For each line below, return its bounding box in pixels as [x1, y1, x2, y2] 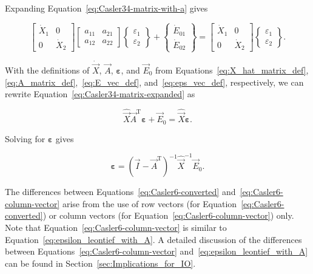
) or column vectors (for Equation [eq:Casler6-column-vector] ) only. [42, 209, 294, 222]
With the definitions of [5, 63, 90, 76]
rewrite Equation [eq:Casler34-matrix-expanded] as [5, 87, 195, 100]
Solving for [5, 132, 45, 145]
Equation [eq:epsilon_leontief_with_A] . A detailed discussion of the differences [5, 233, 302, 245]
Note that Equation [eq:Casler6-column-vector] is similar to [5, 221, 227, 233]
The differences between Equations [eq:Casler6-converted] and [5, 185, 236, 198]
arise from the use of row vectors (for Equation [62, 197, 237, 210]
